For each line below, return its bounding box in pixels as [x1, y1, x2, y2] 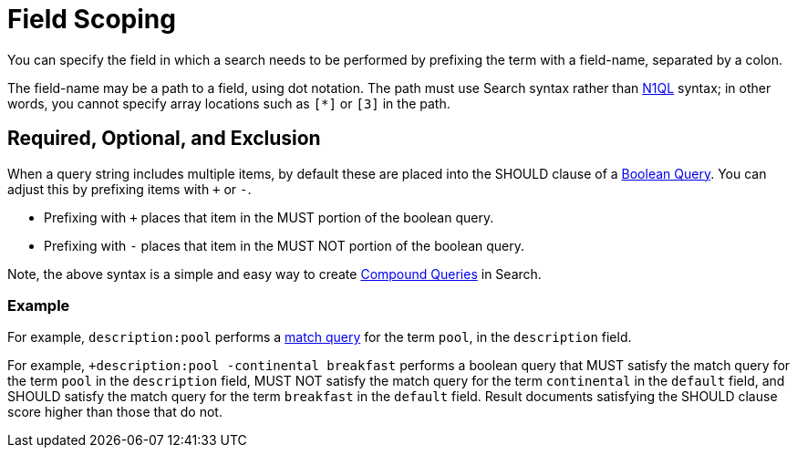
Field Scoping [7, 4, 176, 35]
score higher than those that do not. [7, 404, 223, 420]
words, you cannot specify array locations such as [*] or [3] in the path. [7, 95, 450, 111]
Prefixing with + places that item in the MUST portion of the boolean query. [44, 209, 494, 225]
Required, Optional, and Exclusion [7, 127, 321, 150]
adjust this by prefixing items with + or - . [7, 181, 252, 197]
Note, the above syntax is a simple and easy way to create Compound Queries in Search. [7, 265, 542, 282]
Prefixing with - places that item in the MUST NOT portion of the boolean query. [44, 237, 525, 253]
